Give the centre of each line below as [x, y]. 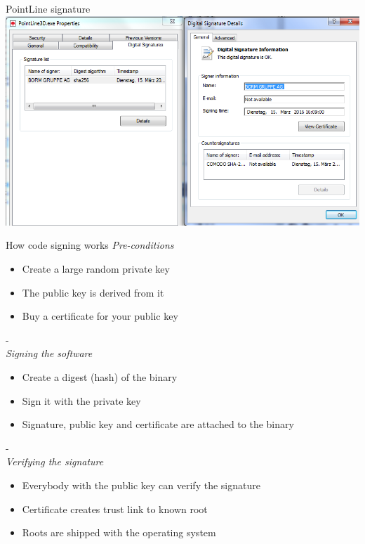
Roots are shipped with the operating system [119, 532]
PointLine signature [48, 8]
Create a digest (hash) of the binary [100, 377]
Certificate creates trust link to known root [115, 509]
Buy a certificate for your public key [100, 316]
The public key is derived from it [93, 292]
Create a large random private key [96, 269]
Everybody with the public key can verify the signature [141, 485]
